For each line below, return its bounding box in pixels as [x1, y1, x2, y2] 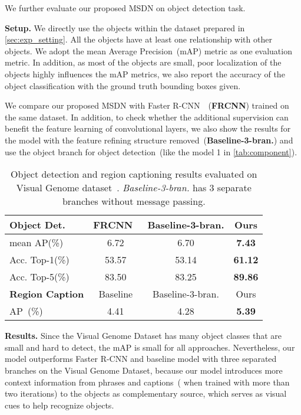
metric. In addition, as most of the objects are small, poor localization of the [5, 56, 282, 68]
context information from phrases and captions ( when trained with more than [5, 375, 290, 388]
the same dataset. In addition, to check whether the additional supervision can [5, 110, 289, 123]
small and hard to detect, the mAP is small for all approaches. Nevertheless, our [5, 341, 295, 353]
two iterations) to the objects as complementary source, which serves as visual [5, 387, 287, 400]
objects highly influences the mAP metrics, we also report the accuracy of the [5, 67, 285, 80]
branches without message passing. [62, 194, 206, 208]
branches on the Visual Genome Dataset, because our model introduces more [5, 364, 283, 376]
